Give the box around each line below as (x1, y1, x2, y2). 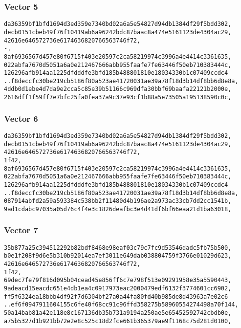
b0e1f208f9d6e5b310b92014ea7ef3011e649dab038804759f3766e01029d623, (4, 252, 232, 260)
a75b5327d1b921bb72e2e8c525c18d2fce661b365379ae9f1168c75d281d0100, (4, 317, 232, 325)
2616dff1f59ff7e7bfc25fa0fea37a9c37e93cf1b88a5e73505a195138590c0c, (4, 94, 232, 101)
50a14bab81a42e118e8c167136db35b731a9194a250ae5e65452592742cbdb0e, (4, 309, 232, 317)
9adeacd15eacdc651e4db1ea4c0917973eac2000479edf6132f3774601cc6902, (4, 285, 232, 292)
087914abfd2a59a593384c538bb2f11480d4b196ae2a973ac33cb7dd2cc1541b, (4, 197, 232, 205)
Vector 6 (4, 112, 38, 124)
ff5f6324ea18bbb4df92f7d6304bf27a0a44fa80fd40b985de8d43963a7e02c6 (4, 293, 228, 300)
